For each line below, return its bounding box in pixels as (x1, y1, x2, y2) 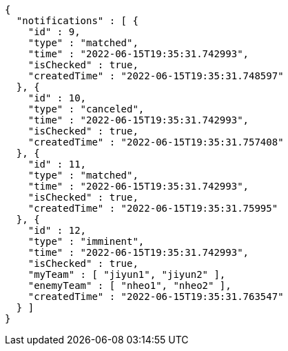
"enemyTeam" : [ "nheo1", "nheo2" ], (28, 280, 232, 291)
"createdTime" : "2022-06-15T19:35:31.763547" (28, 291, 284, 302)
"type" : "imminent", (28, 236, 145, 247)
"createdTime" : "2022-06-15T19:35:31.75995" (28, 203, 278, 214)
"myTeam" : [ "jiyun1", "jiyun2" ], (28, 269, 226, 280)
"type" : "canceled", (28, 103, 145, 114)
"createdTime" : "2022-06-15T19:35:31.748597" (28, 70, 284, 81)
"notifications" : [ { (16, 15, 138, 26)
